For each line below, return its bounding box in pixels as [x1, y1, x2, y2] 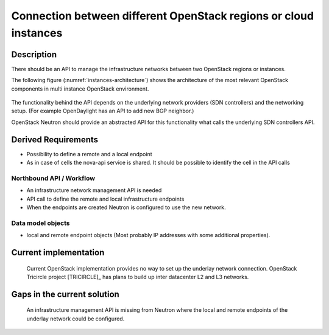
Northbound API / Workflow [11, 174, 96, 182]
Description [11, 49, 57, 60]
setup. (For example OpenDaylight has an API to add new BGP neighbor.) [11, 107, 194, 115]
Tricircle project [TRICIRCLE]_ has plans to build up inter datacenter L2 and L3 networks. [26, 273, 249, 280]
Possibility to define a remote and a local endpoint [26, 150, 152, 157]
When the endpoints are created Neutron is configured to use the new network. [26, 204, 226, 211]
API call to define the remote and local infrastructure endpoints [26, 195, 185, 202]
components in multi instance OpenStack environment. [11, 85, 149, 92]
